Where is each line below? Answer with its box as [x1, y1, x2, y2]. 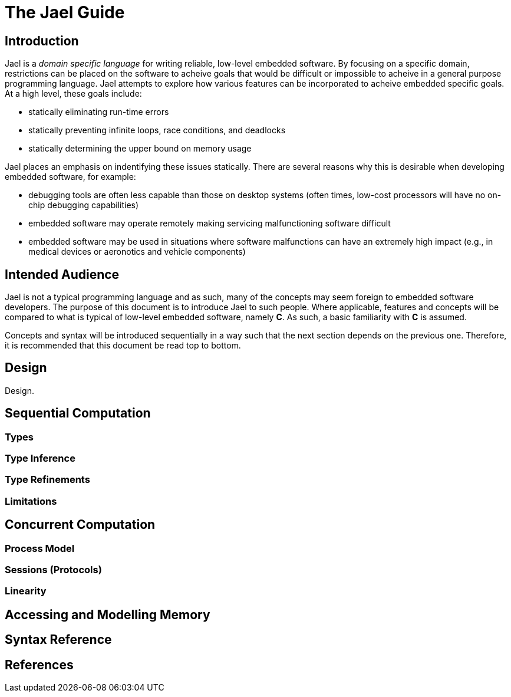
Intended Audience [5, 267, 120, 282]
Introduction [5, 33, 79, 48]
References [5, 657, 74, 672]
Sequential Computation [5, 406, 151, 421]
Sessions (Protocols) [5, 564, 102, 576]
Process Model [5, 542, 75, 554]
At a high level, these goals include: [5, 88, 142, 99]
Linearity [5, 585, 47, 597]
